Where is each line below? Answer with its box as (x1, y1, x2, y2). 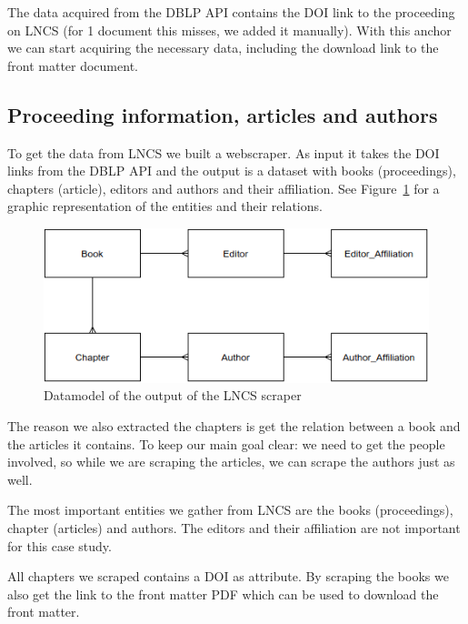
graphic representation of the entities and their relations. (7, 196, 323, 216)
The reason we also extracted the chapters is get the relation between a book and (7, 417, 461, 436)
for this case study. (7, 536, 112, 555)
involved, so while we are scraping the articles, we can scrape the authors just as (7, 452, 455, 471)
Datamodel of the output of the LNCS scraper (44, 386, 302, 405)
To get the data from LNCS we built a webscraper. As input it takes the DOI (7, 143, 440, 162)
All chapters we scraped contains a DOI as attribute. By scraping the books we (7, 567, 449, 586)
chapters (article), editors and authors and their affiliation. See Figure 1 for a (7, 178, 440, 197)
